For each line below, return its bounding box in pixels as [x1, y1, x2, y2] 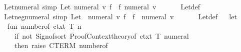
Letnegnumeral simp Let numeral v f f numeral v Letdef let [3, 11, 237, 21]
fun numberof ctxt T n [7, 21, 81, 31]
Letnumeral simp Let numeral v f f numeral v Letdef [3, 1, 200, 11]
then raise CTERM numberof [14, 40, 108, 51]
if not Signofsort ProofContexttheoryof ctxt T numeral [14, 30, 189, 41]
